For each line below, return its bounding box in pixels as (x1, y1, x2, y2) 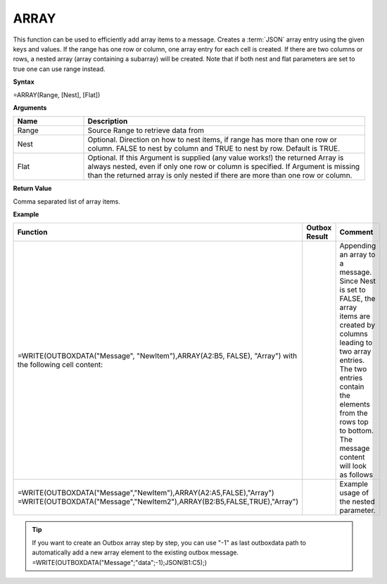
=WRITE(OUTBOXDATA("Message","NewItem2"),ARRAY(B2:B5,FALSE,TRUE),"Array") (17, 497, 299, 507)
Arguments (13, 103, 47, 112)
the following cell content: (17, 360, 103, 370)
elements (339, 399, 371, 409)
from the (339, 409, 369, 418)
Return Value (13, 184, 52, 193)
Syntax (13, 77, 34, 86)
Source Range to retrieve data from (87, 125, 204, 135)
